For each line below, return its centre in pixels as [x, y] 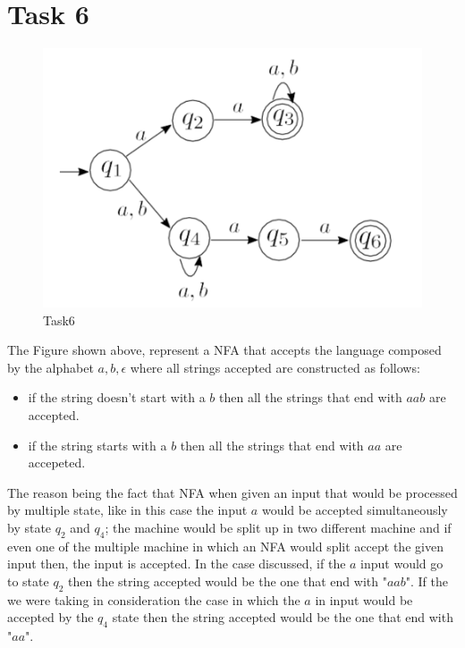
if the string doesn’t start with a [117, 397]
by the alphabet [51, 367]
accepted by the [51, 617]
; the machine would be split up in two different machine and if [278, 527]
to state [28, 581]
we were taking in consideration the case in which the [154, 599]
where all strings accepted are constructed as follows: [275, 367]
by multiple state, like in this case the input [127, 510]
